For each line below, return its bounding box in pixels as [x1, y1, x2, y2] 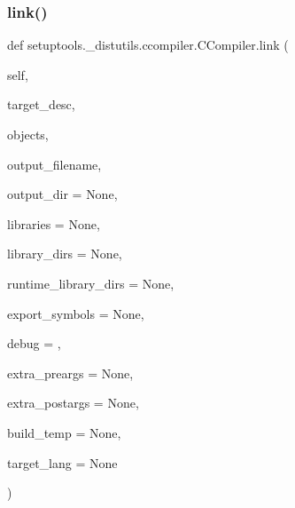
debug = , [7, 334, 61, 353]
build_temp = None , [7, 423, 121, 441]
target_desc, [7, 95, 75, 114]
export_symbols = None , [7, 304, 144, 322]
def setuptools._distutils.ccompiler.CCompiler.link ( [7, 36, 289, 54]
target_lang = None [7, 453, 118, 472]
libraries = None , [7, 214, 100, 233]
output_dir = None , [7, 185, 118, 203]
